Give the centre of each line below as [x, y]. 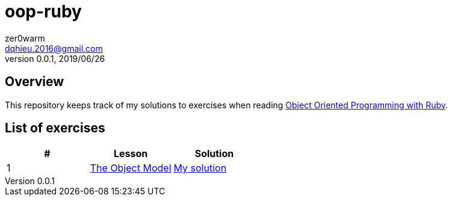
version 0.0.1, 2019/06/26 [55, 58]
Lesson [131, 154]
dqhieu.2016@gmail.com [54, 48]
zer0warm [25, 38]
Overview [35, 82]
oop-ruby [43, 11]
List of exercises [55, 128]
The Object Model [131, 168]
